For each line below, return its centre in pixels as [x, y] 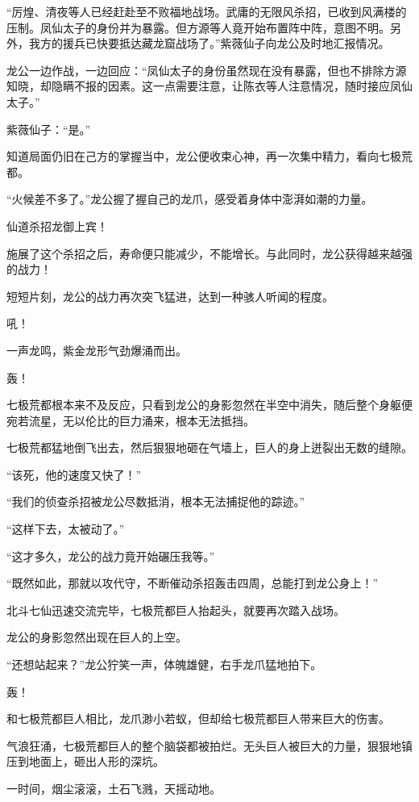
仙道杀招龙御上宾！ [57, 226]
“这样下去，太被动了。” [66, 529]
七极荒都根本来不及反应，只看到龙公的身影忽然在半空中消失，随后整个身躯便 [209, 405]
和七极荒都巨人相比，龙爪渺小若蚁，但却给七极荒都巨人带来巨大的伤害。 [198, 718]
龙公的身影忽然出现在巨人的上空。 [97, 637]
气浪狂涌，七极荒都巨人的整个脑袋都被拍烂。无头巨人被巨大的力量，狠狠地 [204, 745]
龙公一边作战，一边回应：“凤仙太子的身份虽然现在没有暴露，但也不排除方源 [207, 70]
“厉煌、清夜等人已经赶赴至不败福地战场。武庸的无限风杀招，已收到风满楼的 [207, 11]
